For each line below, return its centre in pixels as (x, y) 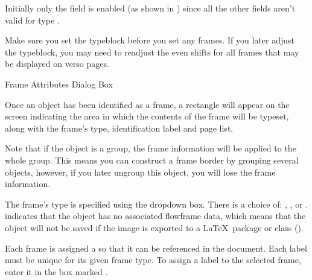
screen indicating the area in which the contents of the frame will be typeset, (147, 116)
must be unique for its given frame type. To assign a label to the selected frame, (153, 260)
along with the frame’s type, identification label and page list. (119, 128)
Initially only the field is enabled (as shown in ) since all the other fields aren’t (150, 8)
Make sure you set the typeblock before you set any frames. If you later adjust (150, 40)
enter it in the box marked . (56, 271)
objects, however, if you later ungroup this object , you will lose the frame (140, 172)
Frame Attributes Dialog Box (59, 84)
